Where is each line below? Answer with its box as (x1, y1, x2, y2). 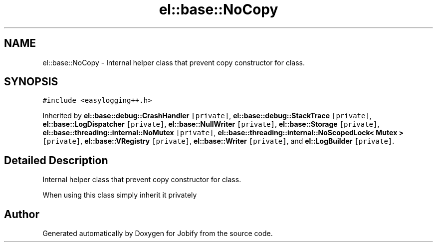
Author (4, 208, 39, 221)
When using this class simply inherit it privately (42, 191, 197, 200)
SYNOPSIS (4, 75, 58, 88)
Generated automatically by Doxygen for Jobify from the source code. (42, 229, 273, 238)
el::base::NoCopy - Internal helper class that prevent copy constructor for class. (42, 58, 305, 67)
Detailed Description (4, 154, 108, 167)
